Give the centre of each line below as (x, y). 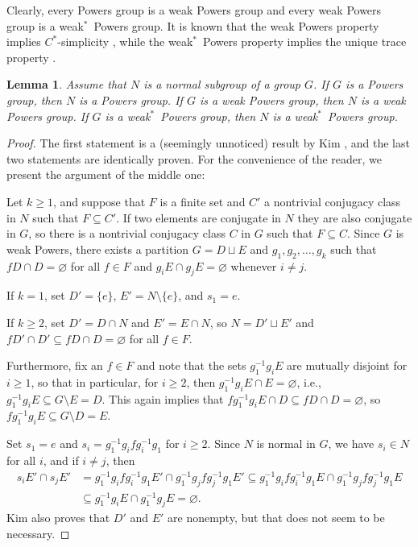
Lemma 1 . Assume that (66, 84)
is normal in (286, 443)
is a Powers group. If (131, 99)
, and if (61, 460)
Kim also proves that (58, 518)
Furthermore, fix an (55, 365)
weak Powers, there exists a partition (98, 249)
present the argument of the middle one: (106, 174)
